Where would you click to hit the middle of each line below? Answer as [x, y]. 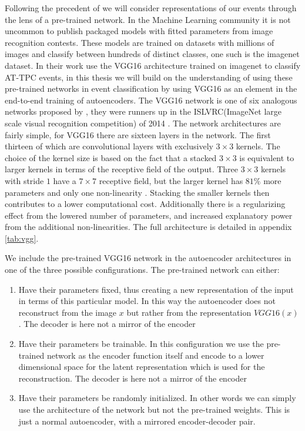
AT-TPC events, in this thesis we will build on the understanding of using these [149, 77]
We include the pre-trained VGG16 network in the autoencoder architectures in [148, 258]
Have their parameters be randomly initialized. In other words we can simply [157, 398]
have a [65, 180]
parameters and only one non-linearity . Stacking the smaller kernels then [137, 192]
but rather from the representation [189, 312]
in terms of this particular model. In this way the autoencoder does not [147, 301]
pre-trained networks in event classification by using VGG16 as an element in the [151, 88]
